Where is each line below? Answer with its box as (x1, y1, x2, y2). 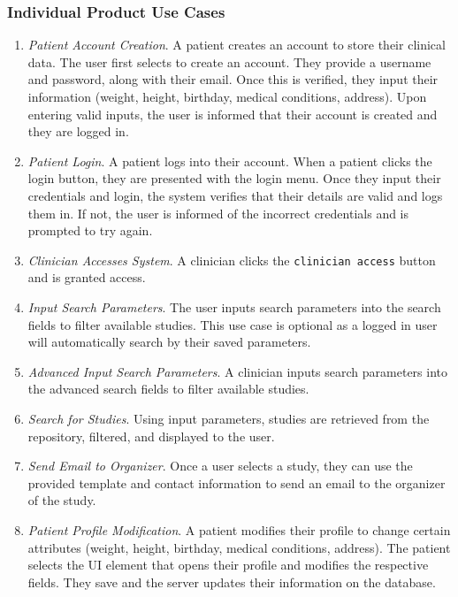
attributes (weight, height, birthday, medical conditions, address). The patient (27, 538, 451, 556)
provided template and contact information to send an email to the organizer (27, 473, 446, 492)
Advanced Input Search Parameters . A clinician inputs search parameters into (27, 362, 447, 380)
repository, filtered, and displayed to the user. (27, 426, 275, 445)
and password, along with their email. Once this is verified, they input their (27, 70, 439, 88)
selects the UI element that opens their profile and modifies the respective (27, 555, 429, 574)
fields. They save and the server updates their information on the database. (27, 572, 436, 591)
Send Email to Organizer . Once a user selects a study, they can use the (27, 456, 413, 475)
